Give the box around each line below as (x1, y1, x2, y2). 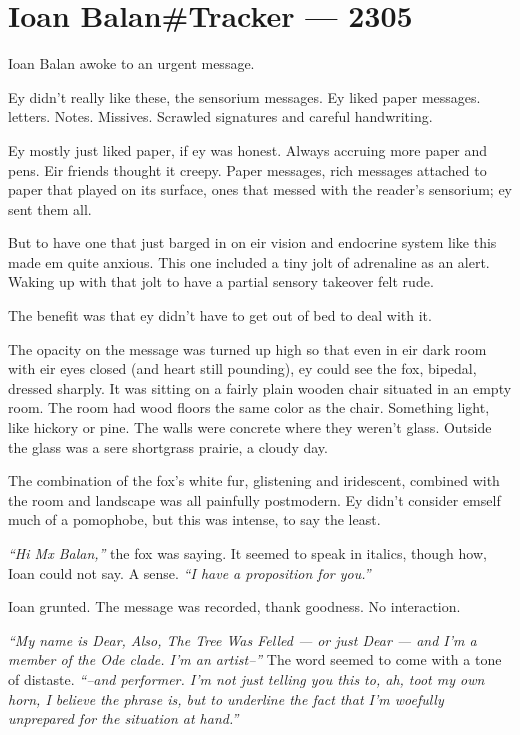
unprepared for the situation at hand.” (8, 708, 239, 729)
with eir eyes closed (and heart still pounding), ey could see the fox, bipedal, (8, 358, 477, 379)
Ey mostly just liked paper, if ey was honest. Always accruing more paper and (8, 139, 488, 160)
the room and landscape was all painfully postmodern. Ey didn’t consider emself (8, 489, 501, 510)
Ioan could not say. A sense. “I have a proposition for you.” (8, 562, 371, 583)
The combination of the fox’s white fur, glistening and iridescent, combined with (8, 470, 500, 491)
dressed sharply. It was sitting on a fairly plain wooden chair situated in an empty (8, 377, 512, 398)
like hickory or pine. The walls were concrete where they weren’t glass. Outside (8, 417, 492, 438)
